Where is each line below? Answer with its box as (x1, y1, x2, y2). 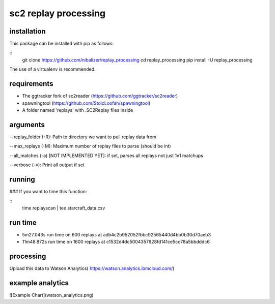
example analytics (9, 279, 69, 287)
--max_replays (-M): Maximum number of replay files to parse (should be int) (9, 143, 171, 149)
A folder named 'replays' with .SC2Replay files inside (22, 107, 133, 113)
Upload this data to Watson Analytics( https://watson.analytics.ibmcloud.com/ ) (9, 265, 175, 271)
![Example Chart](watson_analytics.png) (9, 292, 94, 298)
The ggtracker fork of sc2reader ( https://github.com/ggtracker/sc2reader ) (22, 93, 178, 99)
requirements (9, 79, 53, 88)
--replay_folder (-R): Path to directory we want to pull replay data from (9, 134, 156, 140)
